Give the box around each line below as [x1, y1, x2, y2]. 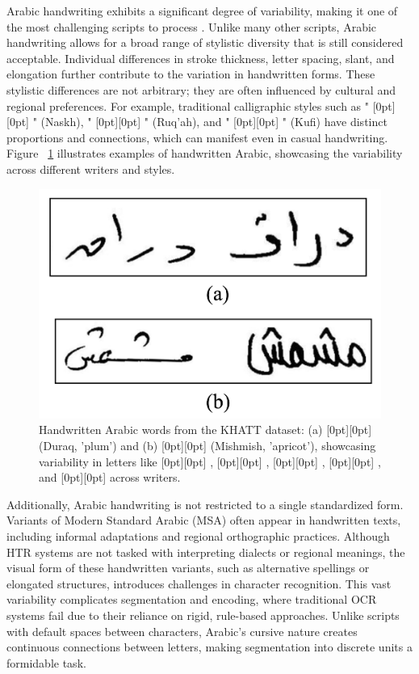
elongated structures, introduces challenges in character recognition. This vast [6, 575, 392, 592]
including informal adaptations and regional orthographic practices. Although [6, 528, 390, 544]
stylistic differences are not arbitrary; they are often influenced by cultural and [6, 81, 396, 98]
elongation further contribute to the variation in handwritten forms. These [6, 65, 375, 82]
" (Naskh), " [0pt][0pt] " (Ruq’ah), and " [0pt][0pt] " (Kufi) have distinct [32, 113, 388, 130]
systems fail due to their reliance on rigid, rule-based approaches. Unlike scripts [6, 606, 400, 623]
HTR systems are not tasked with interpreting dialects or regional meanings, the [6, 543, 405, 560]
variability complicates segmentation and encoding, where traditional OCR [6, 591, 377, 608]
